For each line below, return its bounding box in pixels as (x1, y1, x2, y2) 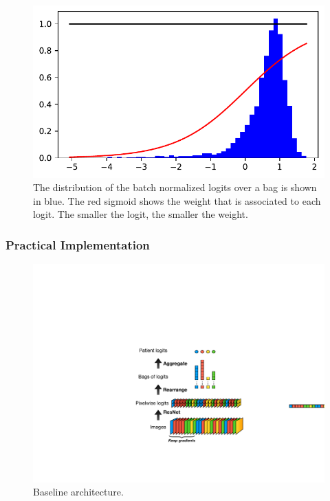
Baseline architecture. (33, 485, 124, 499)
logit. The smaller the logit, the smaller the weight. (33, 207, 248, 221)
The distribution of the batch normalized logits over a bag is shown (33, 180, 317, 194)
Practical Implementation (5, 236, 150, 253)
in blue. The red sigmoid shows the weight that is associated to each (33, 193, 321, 208)
